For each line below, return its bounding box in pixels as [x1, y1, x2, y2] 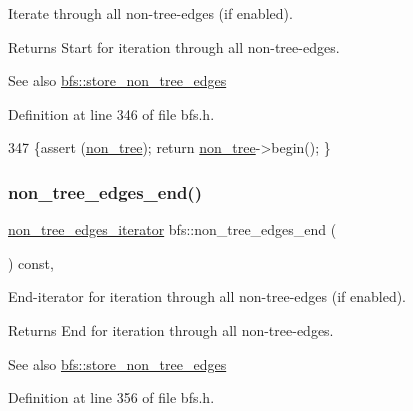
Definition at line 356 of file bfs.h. [8, 387, 215, 408]
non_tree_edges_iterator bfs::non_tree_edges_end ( [8, 219, 337, 240]
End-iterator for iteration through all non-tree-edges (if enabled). [8, 286, 407, 307]
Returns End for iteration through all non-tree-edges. [8, 319, 334, 340]
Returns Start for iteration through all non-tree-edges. [8, 36, 340, 57]
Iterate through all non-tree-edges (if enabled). [8, 3, 293, 23]
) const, [8, 252, 54, 273]
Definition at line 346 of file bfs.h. [8, 103, 215, 124]
